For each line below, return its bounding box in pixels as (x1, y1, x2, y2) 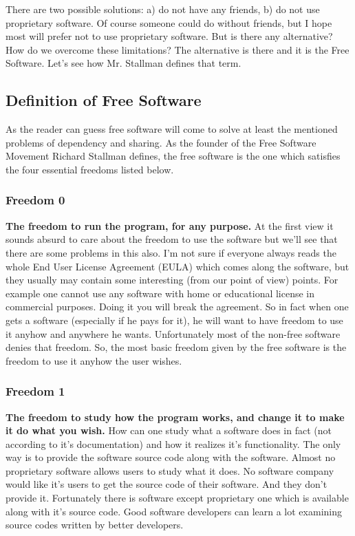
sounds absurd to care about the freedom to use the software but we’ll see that (6, 232, 338, 246)
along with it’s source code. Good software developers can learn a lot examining (6, 504, 342, 518)
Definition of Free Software (6, 89, 202, 111)
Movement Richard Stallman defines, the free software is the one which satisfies (6, 149, 341, 163)
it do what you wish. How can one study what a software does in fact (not (6, 423, 332, 438)
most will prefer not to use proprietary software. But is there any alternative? (6, 29, 333, 43)
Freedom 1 (6, 383, 65, 400)
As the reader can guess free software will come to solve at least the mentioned (6, 122, 338, 136)
